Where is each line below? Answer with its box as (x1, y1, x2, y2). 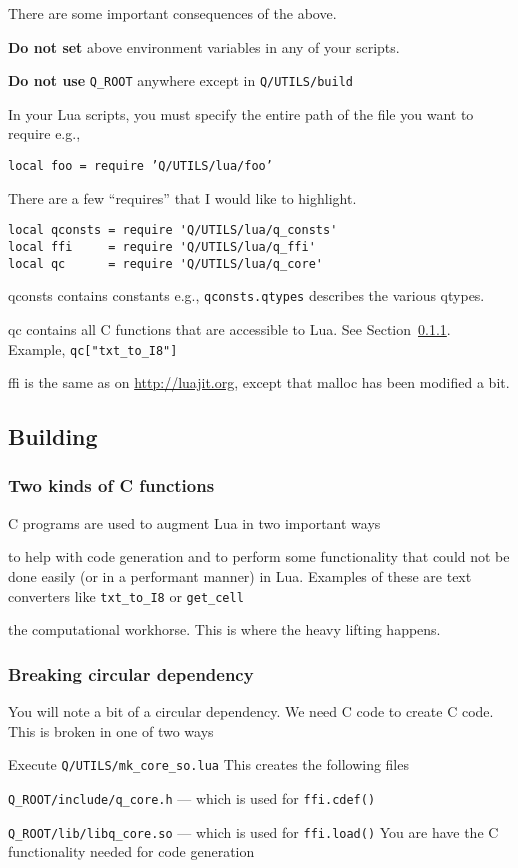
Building (8, 421, 98, 452)
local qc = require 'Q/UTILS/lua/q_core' (8, 256, 323, 271)
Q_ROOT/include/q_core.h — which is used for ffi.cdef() (8, 787, 376, 808)
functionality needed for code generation (8, 841, 255, 862)
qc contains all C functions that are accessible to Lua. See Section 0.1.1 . (8, 318, 451, 339)
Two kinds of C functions (8, 473, 215, 498)
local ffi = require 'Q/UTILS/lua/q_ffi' (8, 239, 316, 254)
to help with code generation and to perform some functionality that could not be (8, 546, 510, 567)
